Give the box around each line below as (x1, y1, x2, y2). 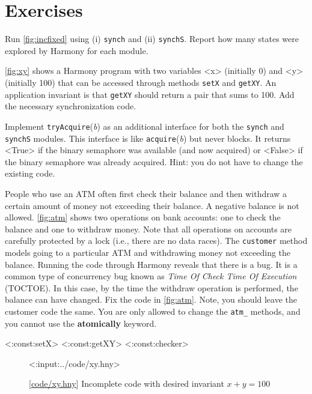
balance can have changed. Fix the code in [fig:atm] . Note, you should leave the (5, 293, 298, 306)
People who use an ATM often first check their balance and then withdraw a (5, 187, 287, 199)
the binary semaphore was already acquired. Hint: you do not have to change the (5, 155, 303, 168)
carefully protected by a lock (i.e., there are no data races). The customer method (5, 234, 308, 247)
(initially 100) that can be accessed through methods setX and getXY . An (5, 76, 277, 88)
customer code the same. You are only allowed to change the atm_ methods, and (5, 305, 301, 317)
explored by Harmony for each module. (5, 44, 148, 56)
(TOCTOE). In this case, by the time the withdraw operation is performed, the (5, 281, 298, 294)
